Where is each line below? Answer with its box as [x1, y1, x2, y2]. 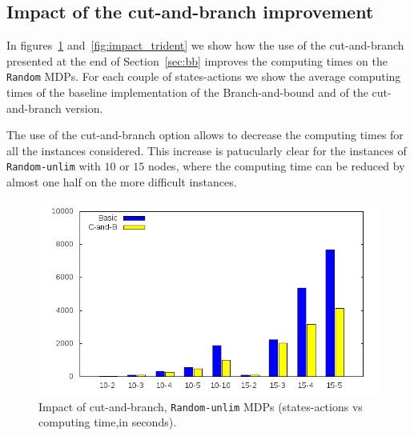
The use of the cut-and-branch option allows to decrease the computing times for [6, 126, 404, 143]
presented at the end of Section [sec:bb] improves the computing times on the [6, 52, 388, 69]
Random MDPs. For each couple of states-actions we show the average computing [6, 68, 401, 85]
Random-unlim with [6, 158, 101, 174]
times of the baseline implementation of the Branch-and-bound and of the [6, 84, 368, 101]
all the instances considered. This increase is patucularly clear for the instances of [6, 142, 407, 158]
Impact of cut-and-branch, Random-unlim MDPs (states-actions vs [38, 398, 363, 414]
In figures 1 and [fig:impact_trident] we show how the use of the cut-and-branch [6, 37, 404, 54]
